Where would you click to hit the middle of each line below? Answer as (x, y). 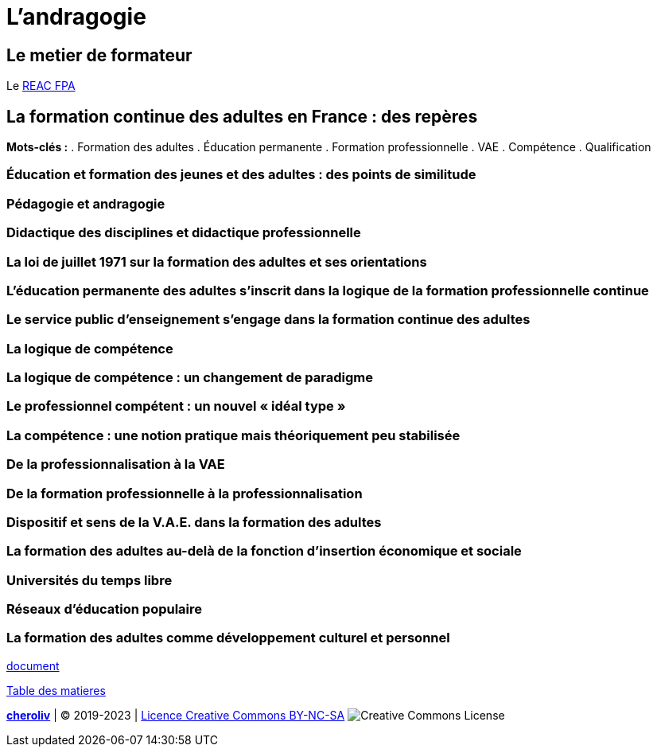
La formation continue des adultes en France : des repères (242, 116)
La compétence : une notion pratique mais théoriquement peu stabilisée (233, 435)
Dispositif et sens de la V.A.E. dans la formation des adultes (194, 522)
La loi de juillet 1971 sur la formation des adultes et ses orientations (217, 261)
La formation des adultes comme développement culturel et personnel (228, 638)
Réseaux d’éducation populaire (105, 609)
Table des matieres (56, 690)
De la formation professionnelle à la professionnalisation (185, 493)
